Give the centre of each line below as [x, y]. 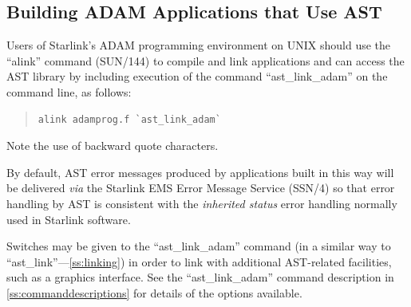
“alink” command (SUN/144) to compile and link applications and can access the [205, 60]
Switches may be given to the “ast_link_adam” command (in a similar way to [199, 246]
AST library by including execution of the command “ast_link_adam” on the [197, 76]
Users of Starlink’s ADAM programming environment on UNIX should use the [199, 45]
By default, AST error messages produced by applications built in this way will [200, 172]
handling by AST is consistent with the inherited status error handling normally [202, 203]
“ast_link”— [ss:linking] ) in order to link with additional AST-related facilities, [199, 261]
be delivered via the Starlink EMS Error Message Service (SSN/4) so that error [201, 188]
